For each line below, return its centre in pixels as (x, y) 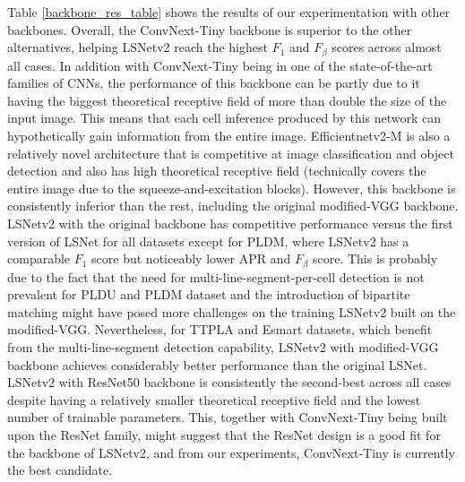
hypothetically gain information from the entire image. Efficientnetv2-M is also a (229, 136)
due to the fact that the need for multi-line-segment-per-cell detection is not (216, 276)
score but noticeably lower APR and (191, 258)
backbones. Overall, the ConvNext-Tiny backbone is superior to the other (210, 29)
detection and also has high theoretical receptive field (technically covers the (217, 171)
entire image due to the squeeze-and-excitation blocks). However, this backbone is (232, 188)
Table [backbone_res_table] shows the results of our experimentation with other (229, 12)
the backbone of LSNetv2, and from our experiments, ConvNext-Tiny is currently (231, 452)
